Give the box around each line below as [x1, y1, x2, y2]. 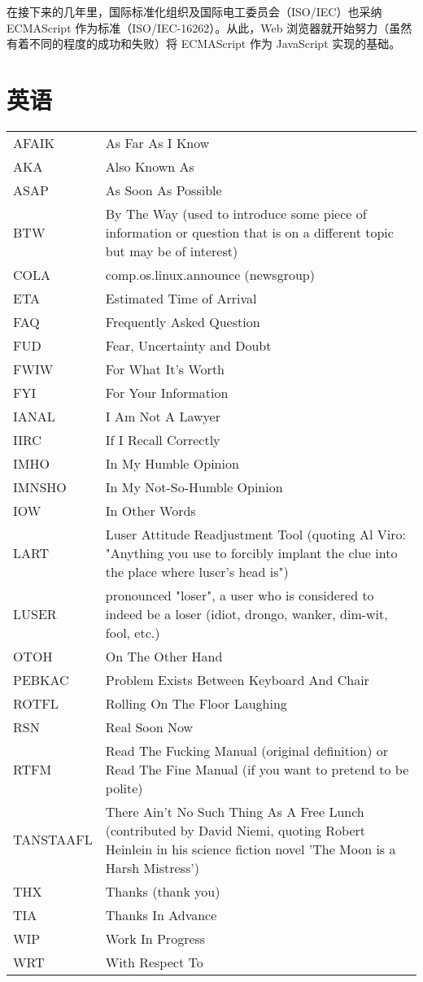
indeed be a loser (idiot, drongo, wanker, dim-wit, [105, 604, 388, 623]
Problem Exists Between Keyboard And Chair [105, 670, 369, 689]
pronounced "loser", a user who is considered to [105, 585, 374, 604]
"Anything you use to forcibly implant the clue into [105, 543, 398, 562]
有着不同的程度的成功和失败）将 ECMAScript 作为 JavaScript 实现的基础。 [7, 35, 401, 52]
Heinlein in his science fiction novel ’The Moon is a [105, 839, 396, 858]
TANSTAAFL [13, 830, 93, 849]
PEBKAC [13, 670, 69, 689]
